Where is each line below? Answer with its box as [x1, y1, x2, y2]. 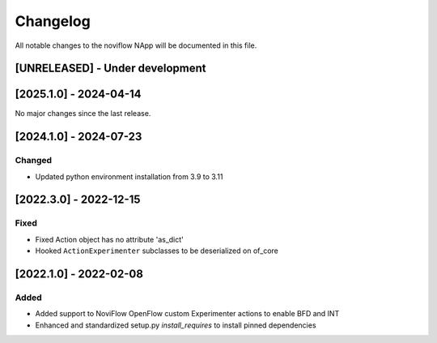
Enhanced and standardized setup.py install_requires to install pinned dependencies [35, 320, 316, 330]
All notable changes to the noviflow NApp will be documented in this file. [15, 41, 257, 50]
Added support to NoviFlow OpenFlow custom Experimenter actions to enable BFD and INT [35, 309, 340, 319]
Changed [15, 155, 53, 166]
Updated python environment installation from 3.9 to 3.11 [35, 171, 223, 182]
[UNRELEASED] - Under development [15, 62, 206, 75]
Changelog [15, 12, 91, 30]
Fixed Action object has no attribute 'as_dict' [35, 234, 184, 244]
